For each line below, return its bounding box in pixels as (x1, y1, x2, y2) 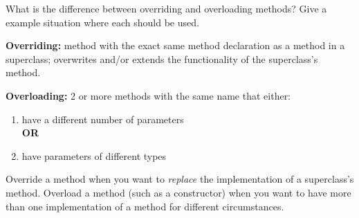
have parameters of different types (21, 148, 167, 163)
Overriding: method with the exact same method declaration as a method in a (6, 38, 345, 53)
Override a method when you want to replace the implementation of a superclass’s (6, 172, 354, 186)
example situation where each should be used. (6, 15, 199, 29)
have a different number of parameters (21, 111, 184, 126)
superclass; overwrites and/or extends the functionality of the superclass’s (6, 51, 318, 66)
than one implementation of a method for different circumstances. (6, 199, 284, 213)
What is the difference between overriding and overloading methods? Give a (6, 1, 327, 15)
